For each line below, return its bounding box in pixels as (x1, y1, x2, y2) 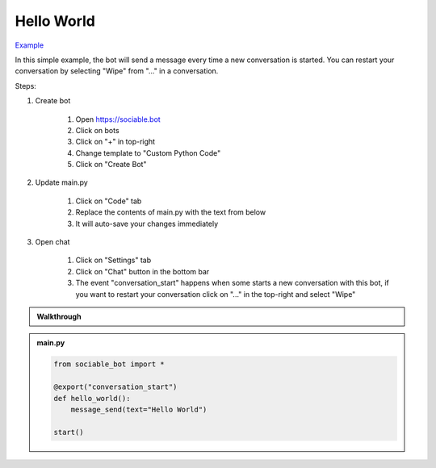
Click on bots (75, 125, 120, 135)
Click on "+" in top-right (75, 137, 156, 147)
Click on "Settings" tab (75, 255, 152, 265)
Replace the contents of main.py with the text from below (75, 207, 266, 217)
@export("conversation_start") (53, 382, 178, 391)
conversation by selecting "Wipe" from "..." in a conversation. (15, 66, 219, 76)
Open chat (35, 237, 70, 247)
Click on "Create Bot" (75, 160, 147, 169)
